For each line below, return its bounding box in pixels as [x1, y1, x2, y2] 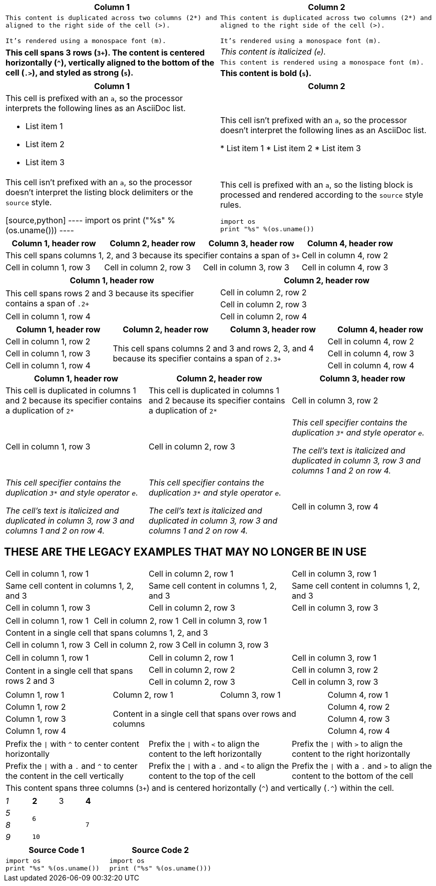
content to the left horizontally [148, 748, 262, 759]
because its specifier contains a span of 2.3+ [113, 353, 281, 363]
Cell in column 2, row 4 [220, 311, 307, 321]
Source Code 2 [132, 844, 189, 855]
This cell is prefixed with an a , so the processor [6, 93, 183, 103]
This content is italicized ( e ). [220, 47, 326, 57]
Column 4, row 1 [327, 689, 388, 700]
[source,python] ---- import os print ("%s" [6, 215, 165, 225]
